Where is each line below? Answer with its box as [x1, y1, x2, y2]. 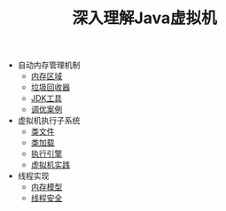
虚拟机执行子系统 [17, 115, 81, 126]
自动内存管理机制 [17, 59, 81, 71]
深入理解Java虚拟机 [72, 8, 217, 28]
